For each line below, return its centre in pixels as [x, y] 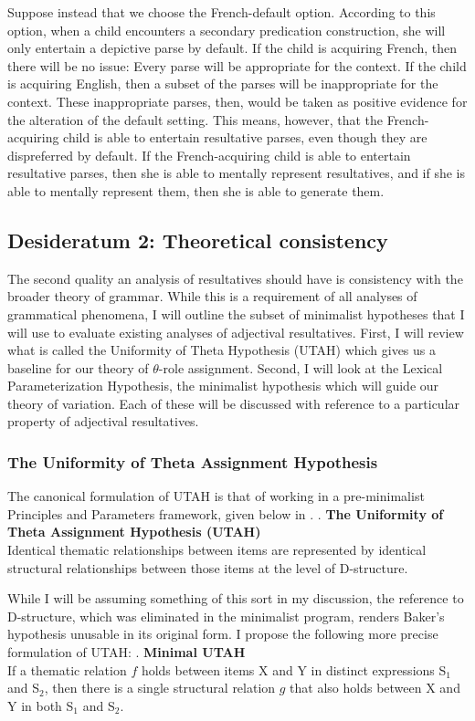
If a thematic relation [67, 669]
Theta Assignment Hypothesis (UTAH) [134, 532]
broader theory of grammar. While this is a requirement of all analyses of [212, 296]
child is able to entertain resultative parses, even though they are [245, 137]
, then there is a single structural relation [160, 688]
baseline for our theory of [78, 367]
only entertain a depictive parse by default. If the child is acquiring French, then [232, 48]
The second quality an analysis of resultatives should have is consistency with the [235, 278]
